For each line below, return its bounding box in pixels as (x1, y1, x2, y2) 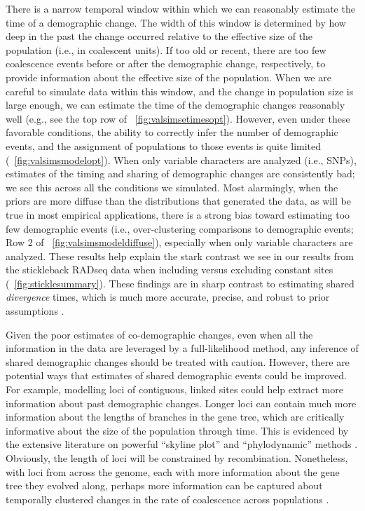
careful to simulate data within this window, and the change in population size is (6, 83, 354, 98)
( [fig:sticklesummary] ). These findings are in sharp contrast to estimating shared (6, 275, 354, 290)
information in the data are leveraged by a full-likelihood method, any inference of (6, 341, 359, 355)
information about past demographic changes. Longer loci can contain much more (6, 395, 357, 410)
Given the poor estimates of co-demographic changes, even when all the (6, 327, 313, 341)
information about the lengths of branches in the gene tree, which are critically (6, 409, 345, 424)
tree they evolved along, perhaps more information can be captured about (6, 478, 323, 493)
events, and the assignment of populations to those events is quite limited (6, 138, 322, 153)
